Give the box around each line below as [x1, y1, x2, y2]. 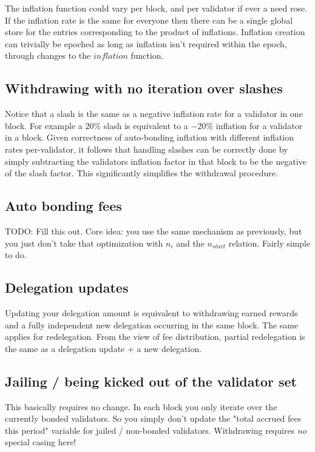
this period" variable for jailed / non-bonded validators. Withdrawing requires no [5, 424, 307, 436]
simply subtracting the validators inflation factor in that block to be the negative [5, 155, 307, 167]
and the [176, 236, 205, 249]
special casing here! [5, 436, 76, 448]
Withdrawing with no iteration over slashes [5, 79, 283, 98]
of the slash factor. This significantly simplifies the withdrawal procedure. [5, 167, 278, 179]
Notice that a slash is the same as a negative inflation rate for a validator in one [5, 107, 303, 120]
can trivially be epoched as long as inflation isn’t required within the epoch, [5, 37, 287, 50]
